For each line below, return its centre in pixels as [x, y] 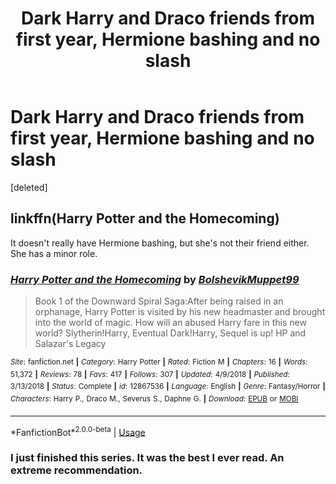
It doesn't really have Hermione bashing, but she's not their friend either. [160, 243]
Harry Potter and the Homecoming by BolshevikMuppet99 [155, 279]
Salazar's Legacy [70, 344]
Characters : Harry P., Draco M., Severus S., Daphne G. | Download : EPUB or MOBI [154, 399]
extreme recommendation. [76, 470]
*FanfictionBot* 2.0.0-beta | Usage [78, 431]
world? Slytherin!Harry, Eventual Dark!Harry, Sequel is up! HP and [170, 333]
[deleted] [29, 187]
